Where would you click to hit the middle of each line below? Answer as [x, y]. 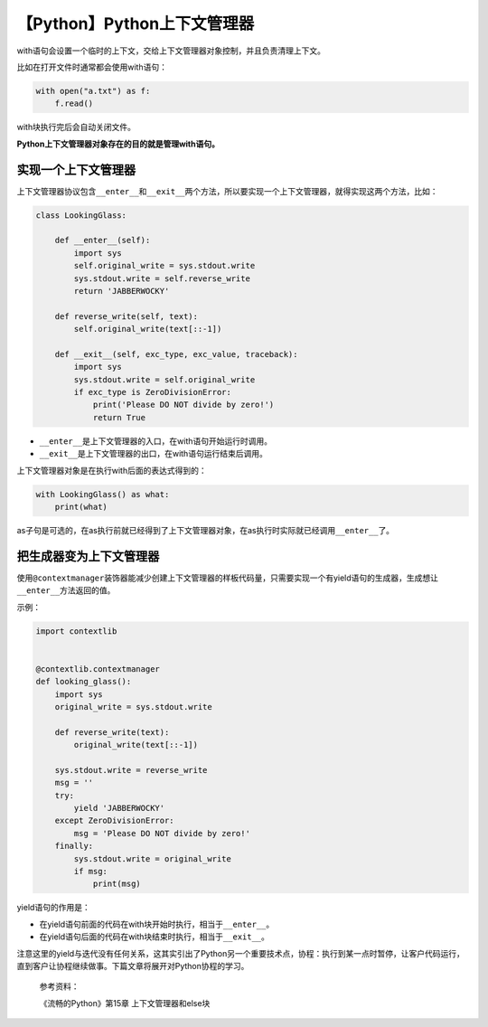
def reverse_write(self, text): [127, 316]
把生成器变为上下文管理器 [88, 556]
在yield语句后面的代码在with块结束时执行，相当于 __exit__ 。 [155, 937]
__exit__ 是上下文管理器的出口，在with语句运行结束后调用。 [154, 454]
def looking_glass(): [84, 682]
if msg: [91, 872]
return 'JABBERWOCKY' [122, 291]
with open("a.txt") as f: [93, 91]
